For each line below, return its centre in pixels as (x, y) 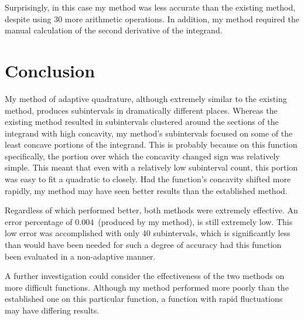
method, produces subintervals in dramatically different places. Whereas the (141, 110)
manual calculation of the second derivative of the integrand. (114, 30)
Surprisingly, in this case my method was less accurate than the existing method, (150, 7)
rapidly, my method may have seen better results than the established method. (146, 190)
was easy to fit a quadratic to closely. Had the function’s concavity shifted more (148, 179)
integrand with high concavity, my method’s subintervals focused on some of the (149, 133)
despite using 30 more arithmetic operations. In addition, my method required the (152, 18)
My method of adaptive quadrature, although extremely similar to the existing (146, 98)
